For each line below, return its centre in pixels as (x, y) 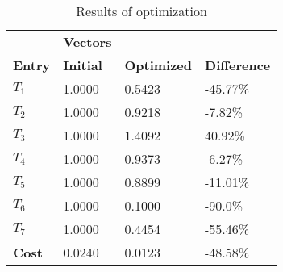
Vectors (87, 42)
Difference (238, 65)
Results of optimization (141, 11)
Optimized (158, 65)
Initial (83, 65)
